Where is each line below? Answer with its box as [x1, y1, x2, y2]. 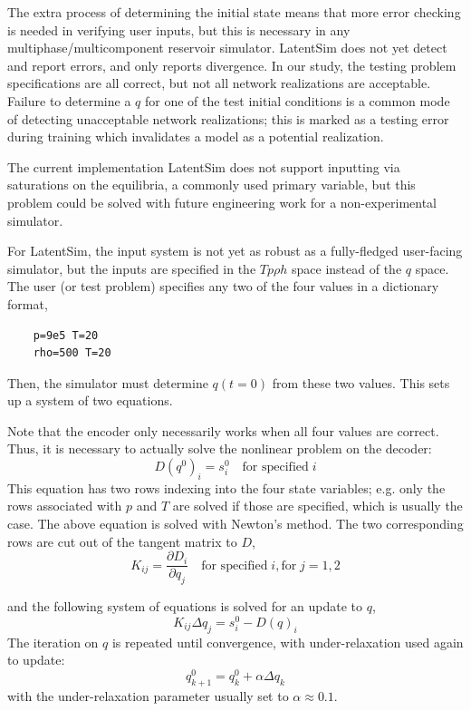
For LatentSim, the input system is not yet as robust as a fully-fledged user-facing [7, 241, 463, 260]
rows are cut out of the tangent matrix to [7, 531, 237, 550]
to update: [7, 650, 65, 669]
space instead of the [292, 258, 402, 278]
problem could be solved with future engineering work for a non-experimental [7, 192, 437, 211]
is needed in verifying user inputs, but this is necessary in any [7, 20, 351, 39]
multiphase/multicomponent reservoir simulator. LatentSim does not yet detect [7, 38, 447, 57]
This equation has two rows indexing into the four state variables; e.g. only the [7, 478, 446, 497]
